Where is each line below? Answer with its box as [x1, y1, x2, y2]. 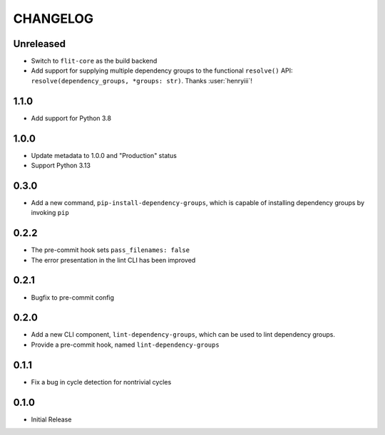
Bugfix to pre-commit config [31, 293, 114, 302]
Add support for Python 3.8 [31, 114, 112, 122]
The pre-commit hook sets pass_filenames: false [31, 246, 190, 254]
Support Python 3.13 [31, 161, 91, 170]
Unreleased [13, 38, 66, 50]
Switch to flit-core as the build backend [31, 57, 158, 65]
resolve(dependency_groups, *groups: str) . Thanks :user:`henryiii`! [31, 76, 253, 85]
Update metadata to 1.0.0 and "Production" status [31, 151, 178, 159]
